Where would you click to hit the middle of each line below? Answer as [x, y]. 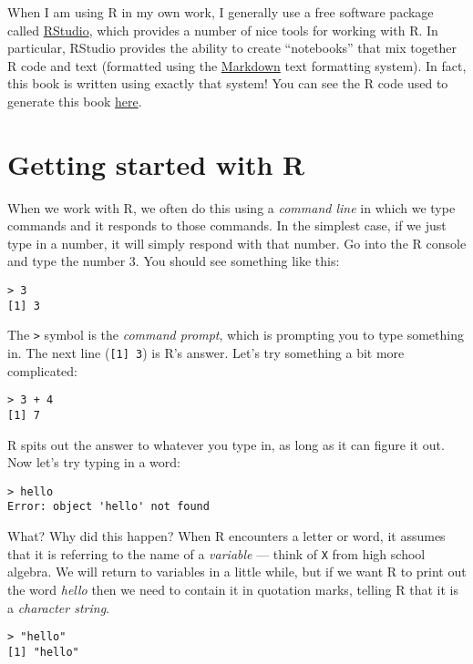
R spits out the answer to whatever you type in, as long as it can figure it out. [226, 444]
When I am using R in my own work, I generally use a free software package [221, 12]
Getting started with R [156, 163]
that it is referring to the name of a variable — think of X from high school [216, 553]
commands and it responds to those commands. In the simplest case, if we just [227, 225]
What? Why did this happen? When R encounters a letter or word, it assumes [226, 536]
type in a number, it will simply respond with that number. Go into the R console [237, 243]
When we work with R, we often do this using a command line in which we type [231, 207]
